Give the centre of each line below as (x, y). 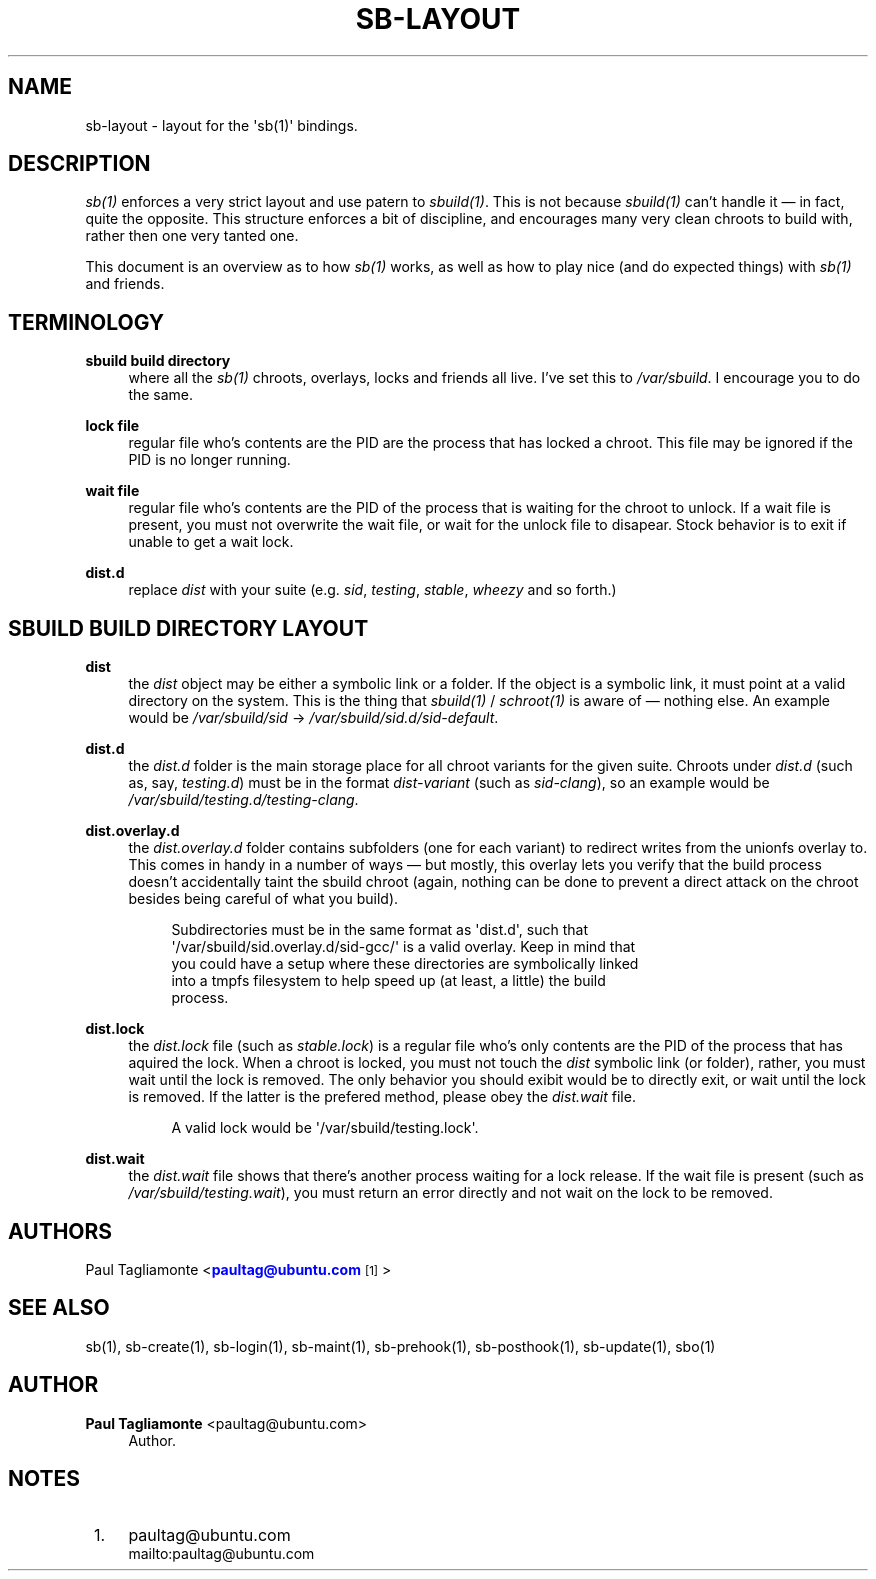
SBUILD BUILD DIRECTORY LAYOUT (188, 628)
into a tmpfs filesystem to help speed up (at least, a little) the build (388, 981)
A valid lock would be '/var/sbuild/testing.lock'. (325, 1128)
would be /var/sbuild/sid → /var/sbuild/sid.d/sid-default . (313, 718)
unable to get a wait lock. (211, 542)
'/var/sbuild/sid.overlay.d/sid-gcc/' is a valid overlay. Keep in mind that (403, 947)
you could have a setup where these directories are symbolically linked (405, 964)
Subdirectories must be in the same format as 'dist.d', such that (380, 930)
